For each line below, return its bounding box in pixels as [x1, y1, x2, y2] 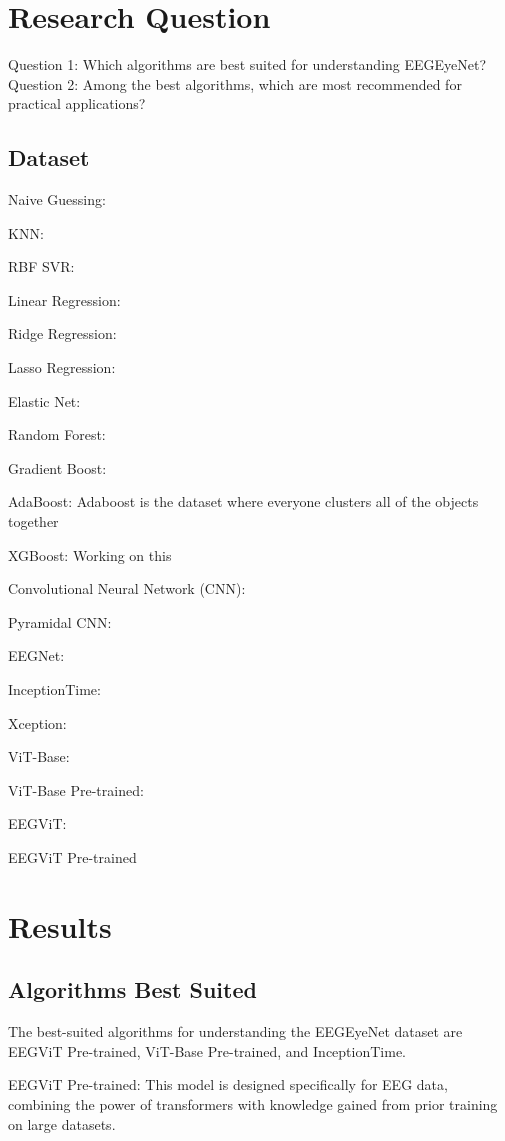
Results [8, 905, 112, 946]
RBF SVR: [8, 256, 75, 277]
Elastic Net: [8, 390, 81, 411]
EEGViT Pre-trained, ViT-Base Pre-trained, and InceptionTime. [8, 1040, 406, 1061]
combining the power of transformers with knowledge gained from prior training [8, 1093, 498, 1114]
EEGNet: [8, 645, 65, 666]
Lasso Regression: [8, 357, 116, 378]
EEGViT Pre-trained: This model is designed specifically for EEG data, [8, 1074, 448, 1095]
